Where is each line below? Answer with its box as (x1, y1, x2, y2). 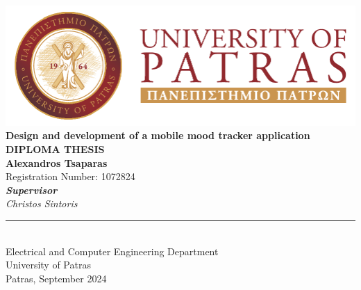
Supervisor (6, 182, 58, 197)
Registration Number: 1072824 (6, 169, 135, 184)
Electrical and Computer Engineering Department (6, 243, 219, 258)
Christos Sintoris (6, 196, 78, 211)
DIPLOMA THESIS (6, 142, 105, 156)
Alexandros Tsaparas (6, 155, 108, 170)
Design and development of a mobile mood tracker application (6, 128, 310, 143)
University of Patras (6, 257, 91, 272)
